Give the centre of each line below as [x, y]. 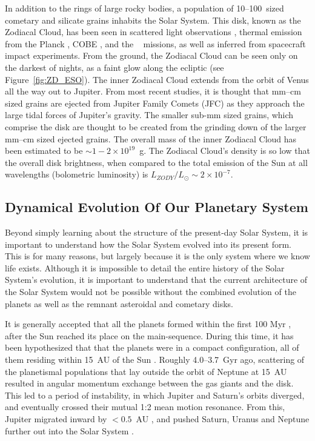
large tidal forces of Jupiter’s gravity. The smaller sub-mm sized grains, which [149, 115]
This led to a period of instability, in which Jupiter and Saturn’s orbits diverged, [155, 395]
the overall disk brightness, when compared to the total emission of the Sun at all [156, 162]
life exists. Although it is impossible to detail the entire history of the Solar [145, 267]
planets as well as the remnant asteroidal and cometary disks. [119, 303]
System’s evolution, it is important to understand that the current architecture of [156, 280]
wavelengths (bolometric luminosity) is [77, 174]
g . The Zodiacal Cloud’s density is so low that [225, 151]
